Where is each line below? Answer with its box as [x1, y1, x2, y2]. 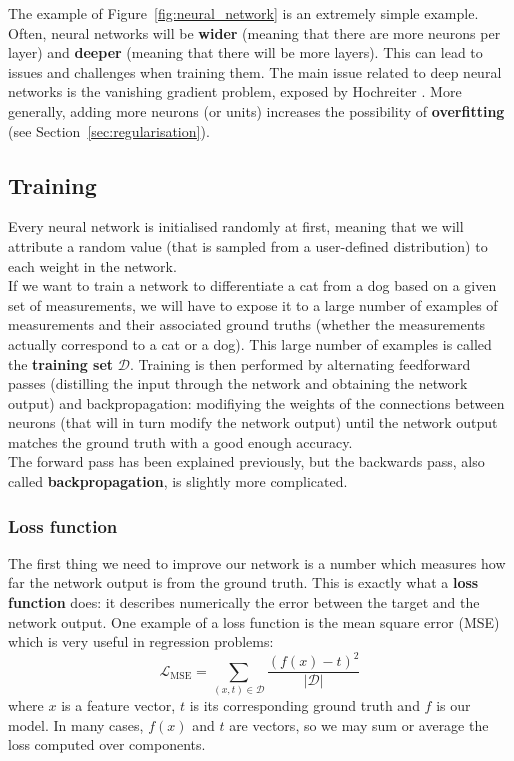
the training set [8, 353, 114, 374]
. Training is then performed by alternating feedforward [129, 353, 471, 374]
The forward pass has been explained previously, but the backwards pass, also [8, 451, 485, 472]
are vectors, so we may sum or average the [229, 714, 489, 735]
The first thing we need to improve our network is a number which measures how [8, 552, 506, 573]
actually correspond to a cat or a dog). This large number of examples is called [8, 333, 492, 354]
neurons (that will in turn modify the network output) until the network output [8, 412, 498, 433]
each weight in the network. [8, 255, 177, 276]
